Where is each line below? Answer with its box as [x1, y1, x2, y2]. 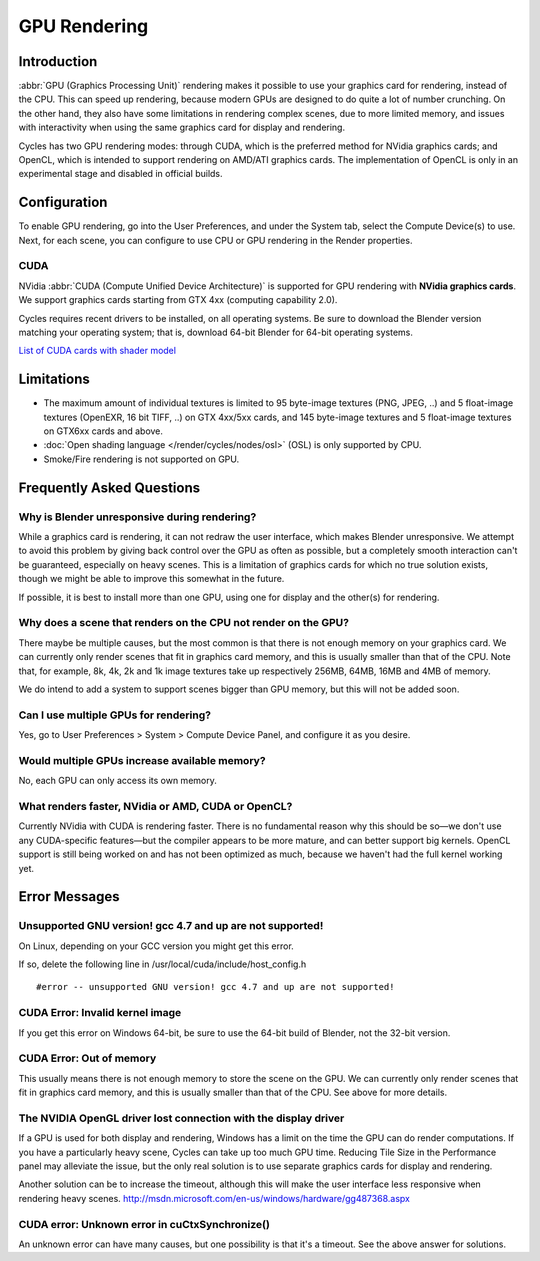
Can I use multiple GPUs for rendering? [18, 708, 212, 722]
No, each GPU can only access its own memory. [18, 775, 217, 787]
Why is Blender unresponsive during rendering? [18, 510, 257, 524]
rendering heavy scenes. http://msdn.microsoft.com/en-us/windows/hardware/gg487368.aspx [18, 1192, 410, 1204]
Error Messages [18, 888, 120, 905]
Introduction [18, 53, 98, 70]
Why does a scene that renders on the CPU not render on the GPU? [18, 616, 350, 630]
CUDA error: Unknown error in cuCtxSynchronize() [18, 1217, 270, 1231]
